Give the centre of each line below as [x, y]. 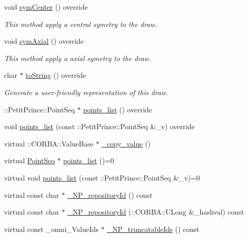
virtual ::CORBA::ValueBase [49, 143]
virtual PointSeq [29, 160]
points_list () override [118, 109]
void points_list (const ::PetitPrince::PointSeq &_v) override [100, 126]
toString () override [56, 75]
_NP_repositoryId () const [110, 195]
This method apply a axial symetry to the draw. [78, 58]
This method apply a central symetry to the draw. [81, 24]
